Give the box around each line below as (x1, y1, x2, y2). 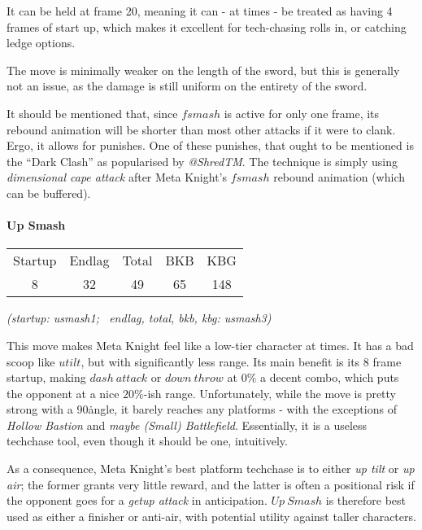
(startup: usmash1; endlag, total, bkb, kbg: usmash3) (7, 309, 272, 326)
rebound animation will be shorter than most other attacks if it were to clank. (7, 120, 396, 138)
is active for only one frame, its (224, 104, 380, 121)
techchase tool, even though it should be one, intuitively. (7, 432, 288, 449)
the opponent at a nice (7, 384, 120, 401)
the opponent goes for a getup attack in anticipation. (7, 492, 268, 509)
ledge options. (7, 34, 76, 51)
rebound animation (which (273, 169, 405, 186)
